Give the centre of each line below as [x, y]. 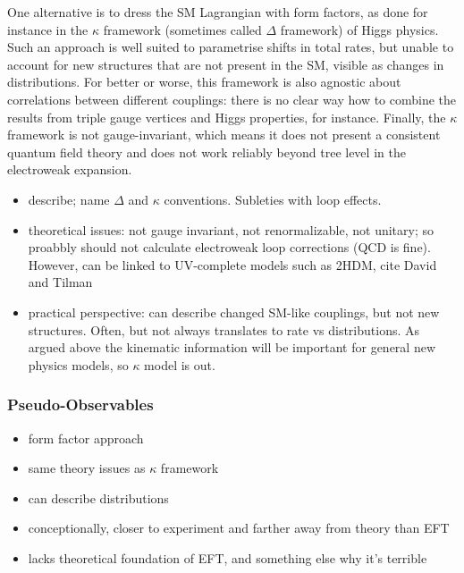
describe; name [69, 199]
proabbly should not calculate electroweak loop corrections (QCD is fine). [229, 247]
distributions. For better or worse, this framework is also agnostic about [204, 82]
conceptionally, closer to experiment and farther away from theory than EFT [239, 528]
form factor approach [86, 438]
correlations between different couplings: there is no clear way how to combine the [232, 99]
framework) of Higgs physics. [359, 29]
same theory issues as [87, 468]
